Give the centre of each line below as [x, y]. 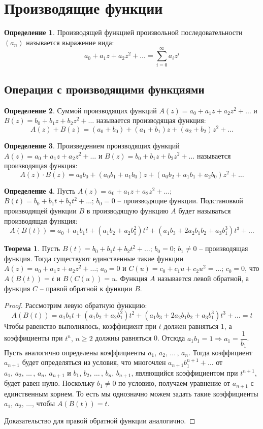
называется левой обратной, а [203, 278]
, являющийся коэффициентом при [185, 372]
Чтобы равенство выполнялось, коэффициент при [80, 326]
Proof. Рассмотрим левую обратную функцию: [76, 305]
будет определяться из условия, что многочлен [94, 362]
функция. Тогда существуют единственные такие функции [94, 258]
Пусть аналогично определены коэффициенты [75, 352]
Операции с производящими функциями [104, 89]
